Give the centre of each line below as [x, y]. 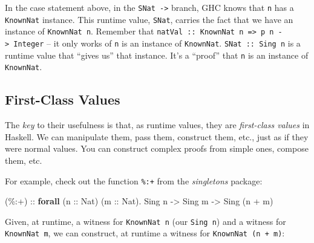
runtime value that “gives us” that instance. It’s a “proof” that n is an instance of [157, 55]
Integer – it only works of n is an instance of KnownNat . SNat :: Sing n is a [157, 43]
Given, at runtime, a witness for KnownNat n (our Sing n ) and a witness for [146, 221]
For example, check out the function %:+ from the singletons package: [134, 180]
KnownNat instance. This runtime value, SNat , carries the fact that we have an [149, 19]
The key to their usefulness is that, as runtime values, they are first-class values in [157, 125]
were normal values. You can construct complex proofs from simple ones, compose [157, 148]
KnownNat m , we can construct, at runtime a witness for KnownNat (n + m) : [145, 233]
